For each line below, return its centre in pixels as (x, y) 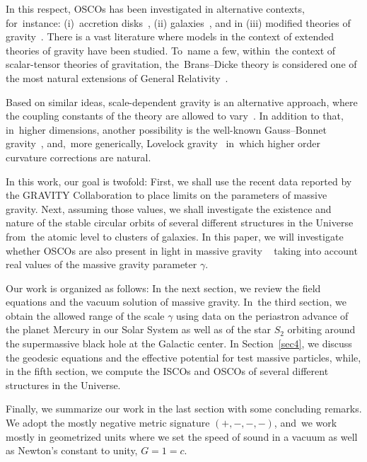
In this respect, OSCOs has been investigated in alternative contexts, (155, 8)
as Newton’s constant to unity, (72, 450)
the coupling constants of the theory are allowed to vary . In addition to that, (175, 116)
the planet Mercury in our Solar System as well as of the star (138, 329)
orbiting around (321, 329)
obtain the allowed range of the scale (85, 315)
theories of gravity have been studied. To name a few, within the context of (171, 50)
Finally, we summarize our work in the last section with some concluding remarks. (184, 409)
